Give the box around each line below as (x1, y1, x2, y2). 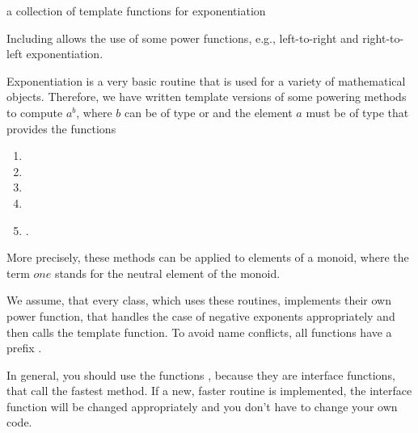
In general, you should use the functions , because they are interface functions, (6, 366, 395, 383)
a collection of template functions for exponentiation (6, 2, 266, 19)
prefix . (6, 339, 42, 356)
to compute (6, 103, 63, 120)
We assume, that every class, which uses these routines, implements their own (6, 292, 391, 309)
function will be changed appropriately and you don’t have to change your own (6, 397, 398, 414)
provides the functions (6, 120, 116, 137)
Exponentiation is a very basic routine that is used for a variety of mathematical (6, 72, 406, 89)
